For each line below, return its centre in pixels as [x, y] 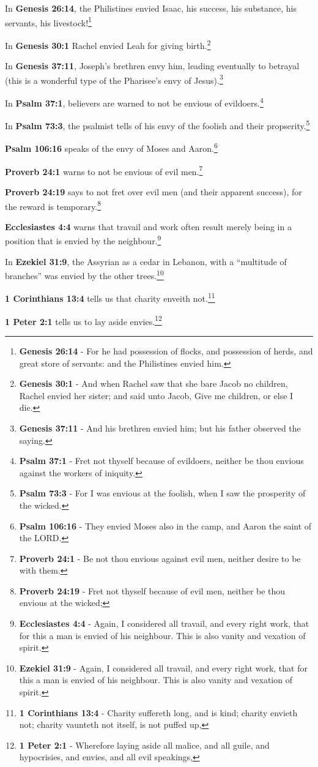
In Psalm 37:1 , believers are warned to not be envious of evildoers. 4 [134, 102]
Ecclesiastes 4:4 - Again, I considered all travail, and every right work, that [164, 623]
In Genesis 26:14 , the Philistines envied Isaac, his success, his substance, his [151, 8]
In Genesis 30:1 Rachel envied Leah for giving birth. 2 [108, 44]
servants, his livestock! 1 [48, 21]
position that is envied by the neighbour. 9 [83, 240]
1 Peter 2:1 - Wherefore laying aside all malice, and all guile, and [144, 745]
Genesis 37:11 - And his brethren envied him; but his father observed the [160, 428]
